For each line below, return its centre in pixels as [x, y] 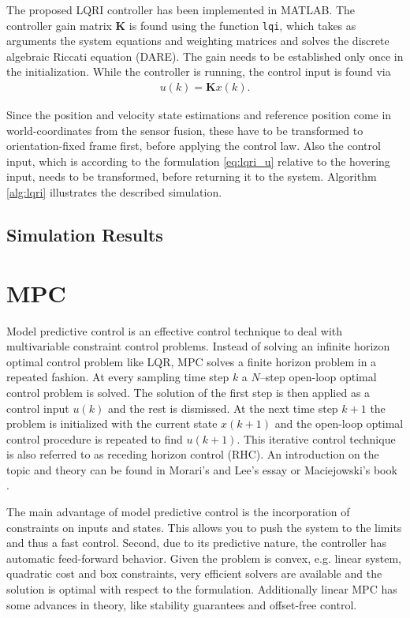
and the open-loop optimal [339, 423]
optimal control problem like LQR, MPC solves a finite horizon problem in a [192, 361]
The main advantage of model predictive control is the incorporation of [178, 512]
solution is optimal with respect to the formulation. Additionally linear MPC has [202, 589]
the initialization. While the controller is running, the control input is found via [199, 71]
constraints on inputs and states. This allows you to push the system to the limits [204, 527]
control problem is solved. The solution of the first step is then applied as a [188, 392]
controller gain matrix [59, 25]
